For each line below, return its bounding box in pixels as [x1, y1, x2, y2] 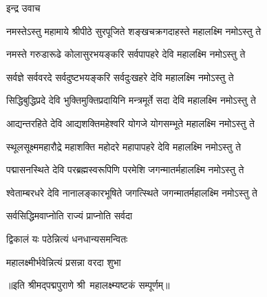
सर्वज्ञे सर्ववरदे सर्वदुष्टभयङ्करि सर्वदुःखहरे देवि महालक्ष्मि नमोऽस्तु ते [6, 69, 234, 84]
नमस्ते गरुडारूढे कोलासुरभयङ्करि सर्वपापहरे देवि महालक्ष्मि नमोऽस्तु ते [6, 47, 246, 61]
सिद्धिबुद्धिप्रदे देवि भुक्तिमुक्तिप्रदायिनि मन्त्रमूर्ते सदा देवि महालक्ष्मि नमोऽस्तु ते [6, 93, 256, 107]
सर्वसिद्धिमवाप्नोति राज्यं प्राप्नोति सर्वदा [6, 208, 133, 223]
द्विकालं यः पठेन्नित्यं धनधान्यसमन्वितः [6, 231, 128, 245]
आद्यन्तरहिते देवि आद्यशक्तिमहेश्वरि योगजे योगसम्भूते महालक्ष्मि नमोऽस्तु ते [6, 115, 255, 130]
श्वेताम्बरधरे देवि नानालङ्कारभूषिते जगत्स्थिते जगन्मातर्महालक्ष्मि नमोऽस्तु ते [6, 185, 257, 199]
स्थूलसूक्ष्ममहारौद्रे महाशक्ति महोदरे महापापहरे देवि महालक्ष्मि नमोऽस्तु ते [6, 139, 242, 153]
